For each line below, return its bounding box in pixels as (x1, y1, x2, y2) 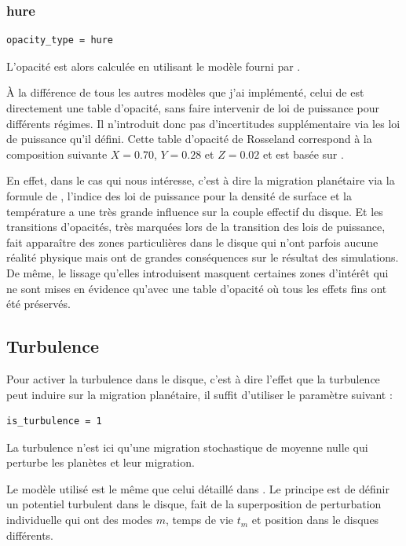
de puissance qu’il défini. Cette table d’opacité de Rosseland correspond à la (6, 130, 372, 147)
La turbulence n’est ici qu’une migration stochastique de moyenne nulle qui (6, 438, 368, 455)
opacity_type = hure (6, 35, 114, 46)
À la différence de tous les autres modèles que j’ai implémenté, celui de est (6, 84, 364, 101)
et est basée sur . (262, 145, 344, 162)
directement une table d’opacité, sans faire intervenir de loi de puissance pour (6, 100, 379, 115)
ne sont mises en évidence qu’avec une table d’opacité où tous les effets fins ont (6, 280, 387, 296)
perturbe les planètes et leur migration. (6, 454, 195, 471)
